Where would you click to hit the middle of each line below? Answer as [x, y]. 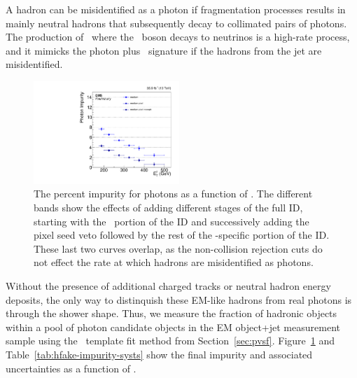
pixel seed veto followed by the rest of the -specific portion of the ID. [182, 235]
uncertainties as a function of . [71, 368]
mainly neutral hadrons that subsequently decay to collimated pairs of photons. [176, 23]
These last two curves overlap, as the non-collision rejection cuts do [178, 248]
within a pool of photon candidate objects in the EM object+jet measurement [173, 327]
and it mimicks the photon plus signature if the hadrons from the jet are [164, 50]
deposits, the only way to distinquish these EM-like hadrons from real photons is [179, 299]
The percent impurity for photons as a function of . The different [173, 194]
